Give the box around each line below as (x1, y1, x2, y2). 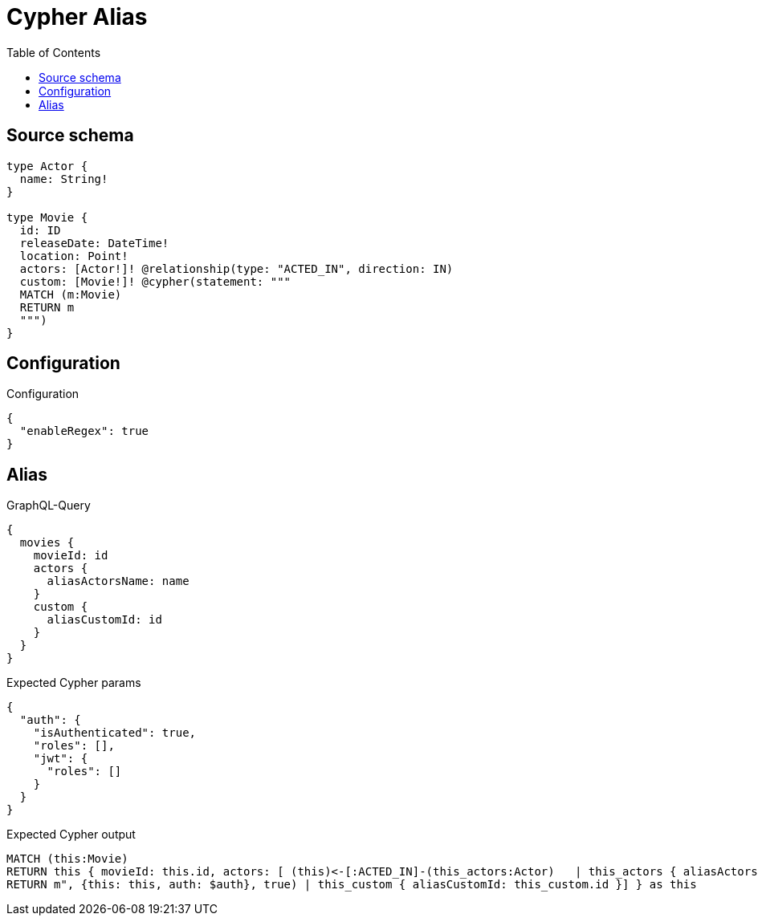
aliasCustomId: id (47, 613, 162, 627)
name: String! (19, 172, 108, 185)
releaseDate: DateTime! (19, 236, 169, 250)
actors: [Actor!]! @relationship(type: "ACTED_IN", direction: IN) (19, 262, 454, 275)
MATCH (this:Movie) (6, 852, 128, 866)
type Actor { (6, 159, 88, 173)
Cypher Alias (6, 3, 148, 30)
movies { (19, 536, 75, 550)
